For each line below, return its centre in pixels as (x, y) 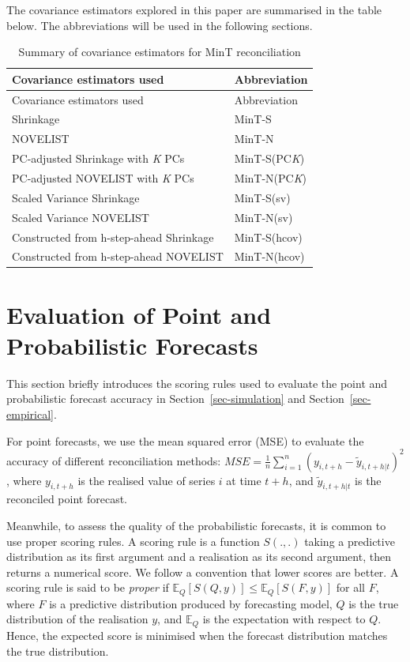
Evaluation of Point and (139, 314)
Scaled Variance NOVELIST (81, 217)
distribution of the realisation (77, 619)
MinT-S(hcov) (268, 237)
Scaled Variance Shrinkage (76, 197)
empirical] (30, 414)
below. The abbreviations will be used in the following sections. (160, 25)
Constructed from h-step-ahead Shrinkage (113, 237)
